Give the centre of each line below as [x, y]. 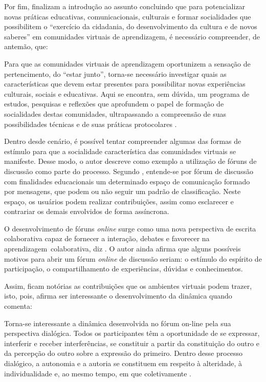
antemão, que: [26, 46]
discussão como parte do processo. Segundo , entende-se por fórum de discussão [129, 171]
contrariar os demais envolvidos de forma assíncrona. [87, 211]
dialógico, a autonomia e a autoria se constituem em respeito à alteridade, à [123, 363]
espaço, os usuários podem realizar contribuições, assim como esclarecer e [119, 201]
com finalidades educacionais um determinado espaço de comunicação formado [127, 181]
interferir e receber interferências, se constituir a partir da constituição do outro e [132, 343]
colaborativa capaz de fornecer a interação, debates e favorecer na [107, 238]
